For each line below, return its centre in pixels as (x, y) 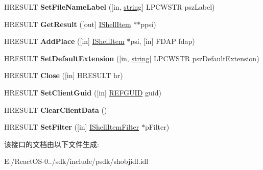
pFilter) (157, 127)
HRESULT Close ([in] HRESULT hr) (64, 75)
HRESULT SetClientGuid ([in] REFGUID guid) (83, 92)
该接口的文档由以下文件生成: (52, 144)
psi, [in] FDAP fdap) (163, 41)
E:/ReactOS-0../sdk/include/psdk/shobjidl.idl (76, 161)
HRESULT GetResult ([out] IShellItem (68, 24)
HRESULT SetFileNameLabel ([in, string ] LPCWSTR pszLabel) (110, 7)
